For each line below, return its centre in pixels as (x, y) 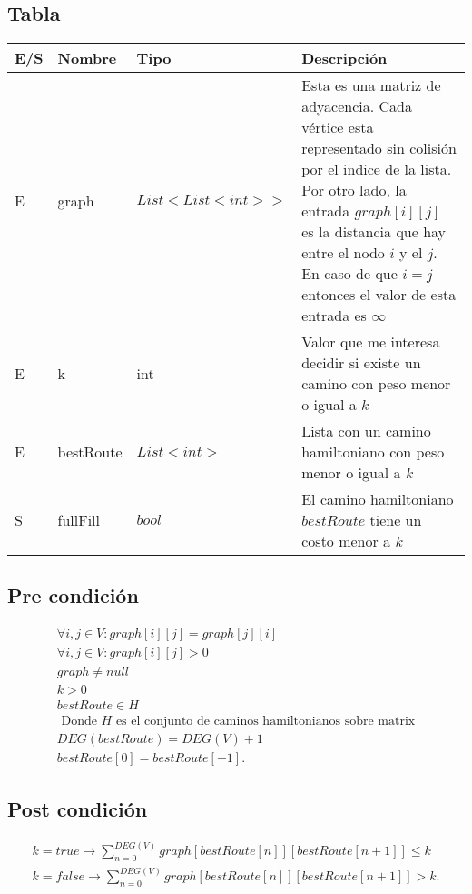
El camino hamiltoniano (378, 499)
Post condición (78, 808)
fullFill (79, 520)
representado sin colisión (379, 148)
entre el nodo (343, 252)
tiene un (396, 520)
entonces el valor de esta (379, 294)
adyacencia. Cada (357, 106)
